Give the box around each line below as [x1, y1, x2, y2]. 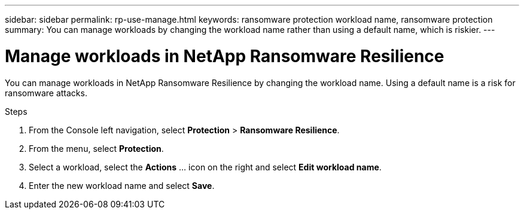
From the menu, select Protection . [29, 143, 164, 154]
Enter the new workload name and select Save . [29, 180, 215, 191]
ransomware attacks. [5, 87, 87, 98]
